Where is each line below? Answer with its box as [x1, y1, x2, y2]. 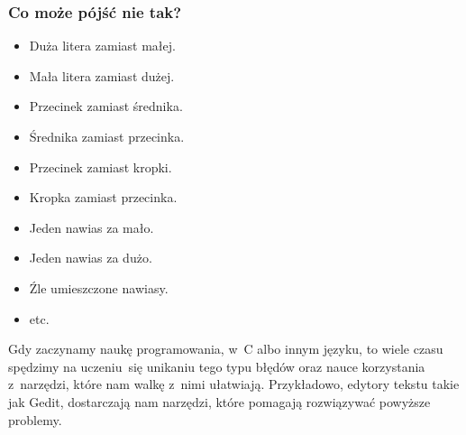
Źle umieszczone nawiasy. [29, 278, 169, 297]
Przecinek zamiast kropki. [29, 157, 172, 176]
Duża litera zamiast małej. [29, 36, 176, 55]
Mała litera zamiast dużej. [29, 66, 175, 85]
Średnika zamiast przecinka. [29, 127, 185, 145]
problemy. [8, 410, 62, 429]
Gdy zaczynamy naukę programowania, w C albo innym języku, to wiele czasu [8, 339, 443, 358]
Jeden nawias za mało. [29, 217, 154, 236]
